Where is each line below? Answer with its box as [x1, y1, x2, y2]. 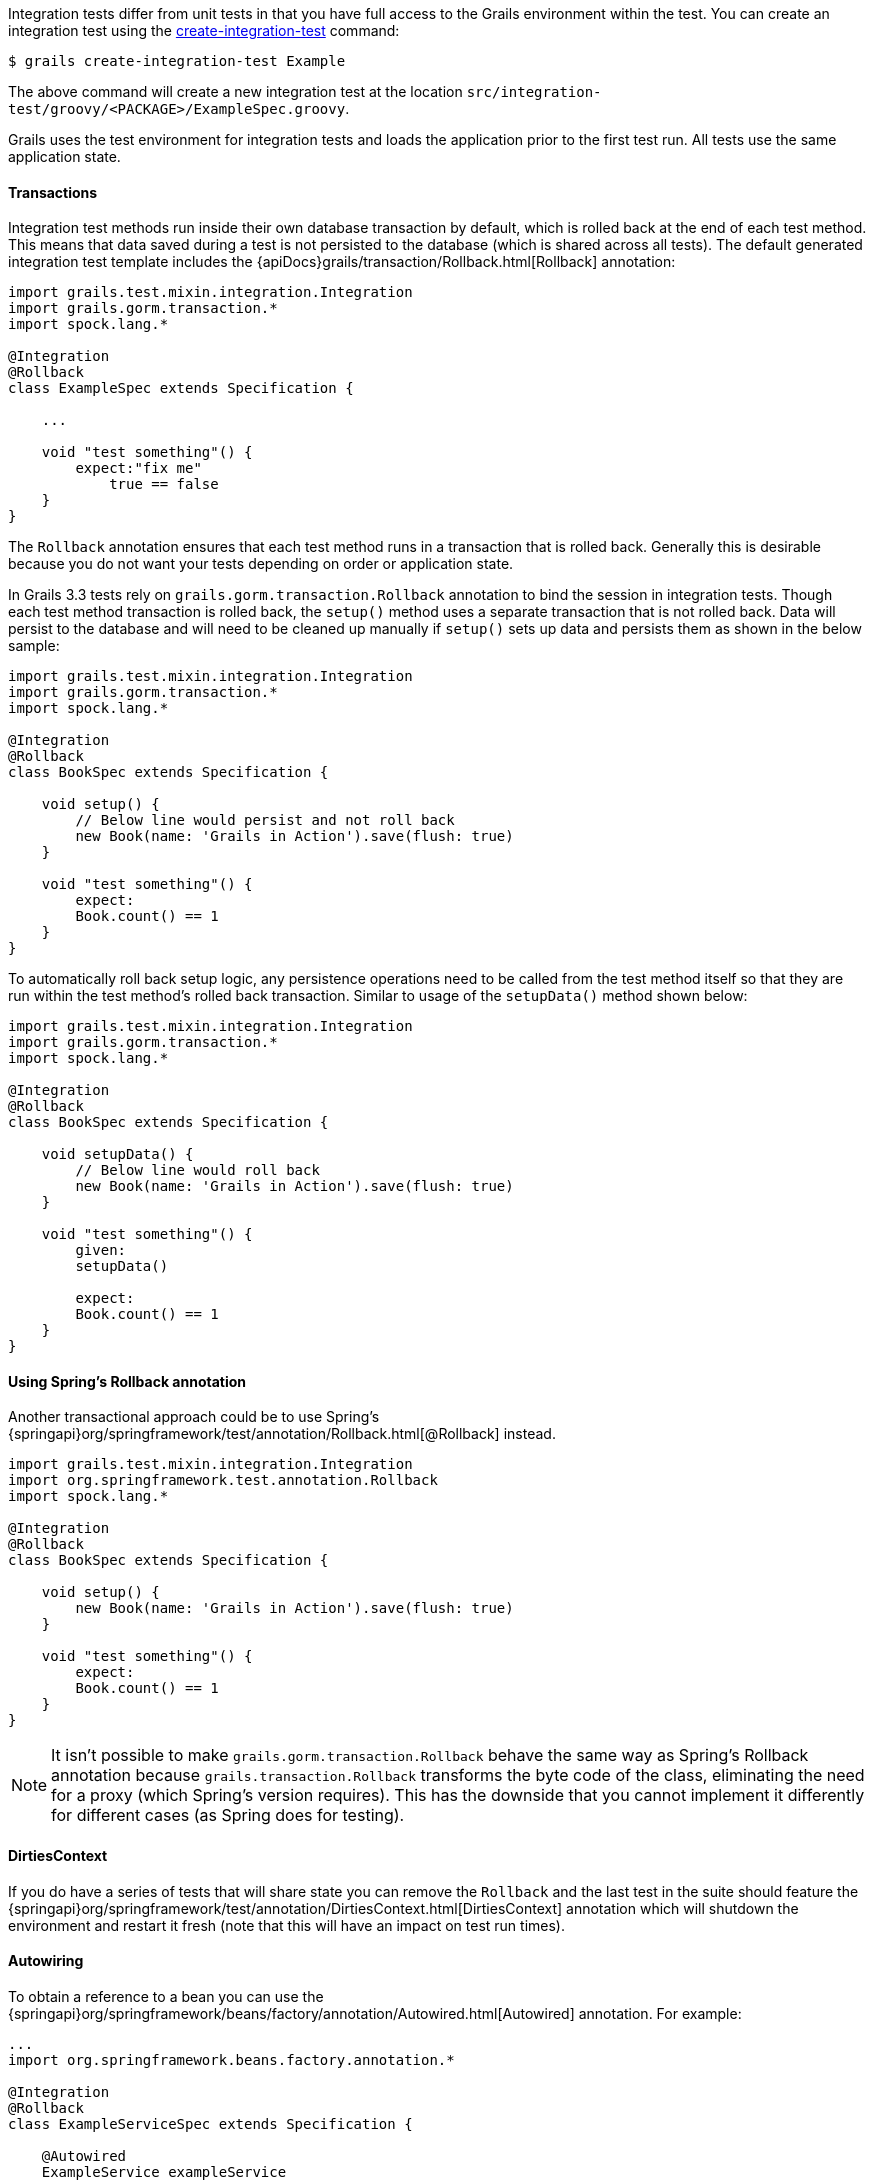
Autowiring [8, 1952, 84, 1970]
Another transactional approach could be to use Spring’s [8, 1408, 380, 1426]
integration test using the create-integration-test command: [8, 22, 400, 39]
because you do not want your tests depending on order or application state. [8, 555, 514, 573]
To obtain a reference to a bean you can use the [8, 1987, 324, 2005]
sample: [8, 637, 60, 655]
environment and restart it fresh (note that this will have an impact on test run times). [8, 1916, 565, 1934]
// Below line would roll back [75, 1162, 320, 1179]
